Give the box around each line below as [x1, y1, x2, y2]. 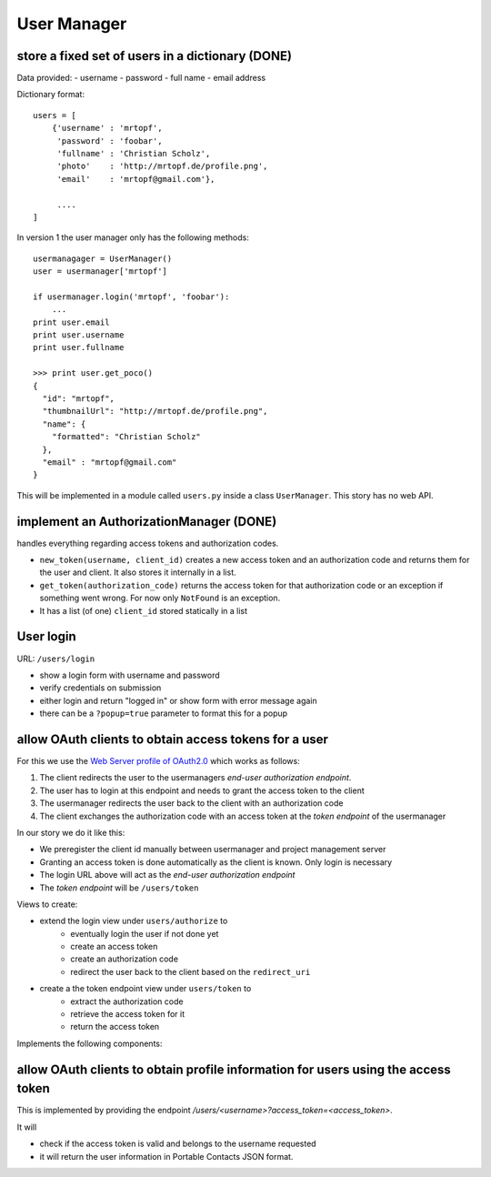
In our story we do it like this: [16, 827, 125, 838]
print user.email [33, 317, 110, 327]
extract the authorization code [70, 996, 184, 1007]
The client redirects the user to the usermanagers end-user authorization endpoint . [39, 772, 352, 783]
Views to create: [16, 899, 78, 910]
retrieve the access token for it [70, 1009, 185, 1020]
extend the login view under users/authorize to [39, 915, 228, 927]
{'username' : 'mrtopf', [51, 123, 163, 134]
